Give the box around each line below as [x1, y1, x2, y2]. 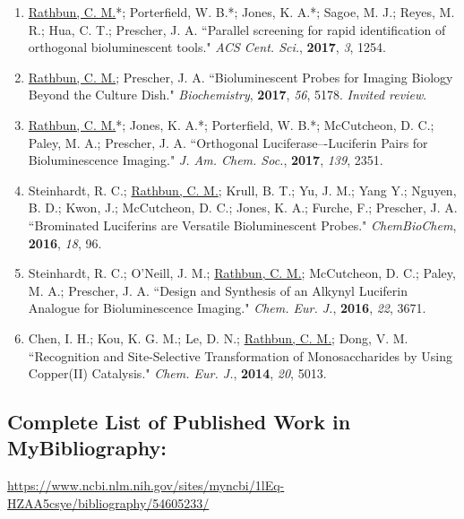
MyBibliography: [7, 434, 167, 462]
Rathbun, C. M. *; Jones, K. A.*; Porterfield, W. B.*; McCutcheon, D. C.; [28, 115, 434, 134]
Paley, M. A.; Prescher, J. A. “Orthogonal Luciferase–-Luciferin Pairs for [28, 133, 428, 151]
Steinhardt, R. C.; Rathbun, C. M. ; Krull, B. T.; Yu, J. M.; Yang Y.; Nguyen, [28, 180, 457, 199]
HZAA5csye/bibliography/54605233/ [7, 493, 210, 512]
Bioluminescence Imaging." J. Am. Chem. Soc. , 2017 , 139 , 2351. [28, 151, 383, 169]
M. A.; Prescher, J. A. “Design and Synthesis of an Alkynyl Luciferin [28, 281, 408, 299]
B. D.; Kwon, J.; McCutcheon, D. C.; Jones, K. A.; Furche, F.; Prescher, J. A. [28, 198, 458, 217]
